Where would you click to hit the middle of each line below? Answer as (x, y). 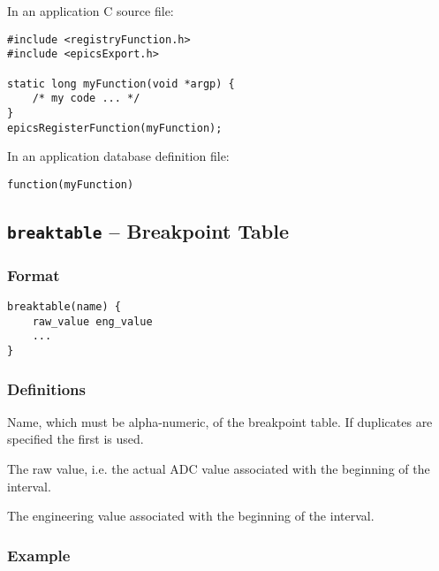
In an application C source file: (91, 11)
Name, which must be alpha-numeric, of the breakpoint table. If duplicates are (220, 421)
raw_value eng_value (92, 321)
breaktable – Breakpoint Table (148, 230)
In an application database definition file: (118, 156)
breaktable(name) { (64, 307)
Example (39, 555)
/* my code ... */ (86, 99)
